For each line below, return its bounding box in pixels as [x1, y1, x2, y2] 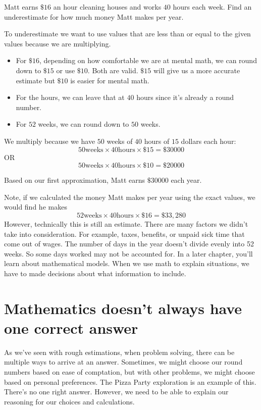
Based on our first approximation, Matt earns [4, 175, 145, 185]
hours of [144, 135, 170, 146]
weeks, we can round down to [38, 119, 129, 129]
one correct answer [4, 317, 138, 338]
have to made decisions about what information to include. [4, 268, 186, 278]
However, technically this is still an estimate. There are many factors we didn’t [4, 218, 248, 229]
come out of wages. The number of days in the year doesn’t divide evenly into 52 [4, 238, 254, 249]
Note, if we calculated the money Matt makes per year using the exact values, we [4, 191, 255, 202]
